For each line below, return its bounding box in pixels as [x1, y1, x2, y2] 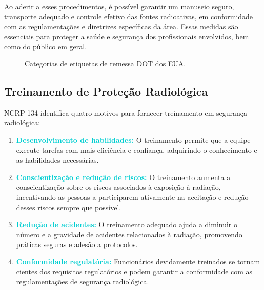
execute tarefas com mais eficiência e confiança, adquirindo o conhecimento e [16, 144, 257, 155]
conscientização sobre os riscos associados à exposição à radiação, [16, 182, 221, 192]
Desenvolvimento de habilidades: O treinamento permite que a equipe [16, 134, 251, 145]
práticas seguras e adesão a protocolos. [16, 239, 138, 250]
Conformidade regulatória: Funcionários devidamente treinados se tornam [16, 256, 260, 266]
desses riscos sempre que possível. [16, 202, 121, 212]
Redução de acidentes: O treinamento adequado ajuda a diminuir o [16, 219, 238, 230]
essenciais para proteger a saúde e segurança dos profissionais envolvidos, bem [4, 31, 249, 41]
